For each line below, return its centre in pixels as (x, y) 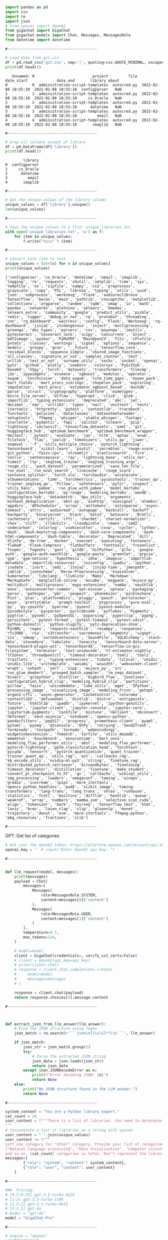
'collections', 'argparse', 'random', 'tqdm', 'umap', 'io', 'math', (79, 304)
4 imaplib (22, 182)
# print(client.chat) (36, 965)
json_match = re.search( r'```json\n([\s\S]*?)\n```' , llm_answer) (85, 1033)
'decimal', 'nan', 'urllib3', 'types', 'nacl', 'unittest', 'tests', (79, 405)
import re (15, 17)
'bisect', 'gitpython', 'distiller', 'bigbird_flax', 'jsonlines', (77, 677)
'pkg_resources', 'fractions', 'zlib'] (47, 818)
